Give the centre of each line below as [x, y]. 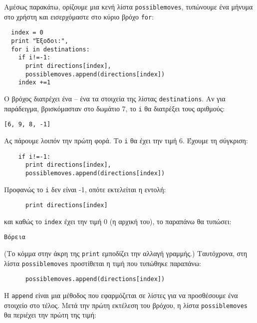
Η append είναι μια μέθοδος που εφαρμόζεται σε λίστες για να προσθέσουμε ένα [121, 295]
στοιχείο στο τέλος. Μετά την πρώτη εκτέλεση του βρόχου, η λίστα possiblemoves [126, 305]
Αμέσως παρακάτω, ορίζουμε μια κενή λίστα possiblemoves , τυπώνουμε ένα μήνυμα [128, 6]
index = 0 [27, 33]
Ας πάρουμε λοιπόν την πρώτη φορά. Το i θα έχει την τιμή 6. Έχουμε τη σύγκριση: [126, 140]
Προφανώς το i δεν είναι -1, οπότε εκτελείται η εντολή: [85, 189]
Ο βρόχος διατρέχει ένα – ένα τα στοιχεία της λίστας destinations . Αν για [115, 98]
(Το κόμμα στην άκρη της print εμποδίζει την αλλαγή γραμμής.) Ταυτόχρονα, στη [126, 253]
